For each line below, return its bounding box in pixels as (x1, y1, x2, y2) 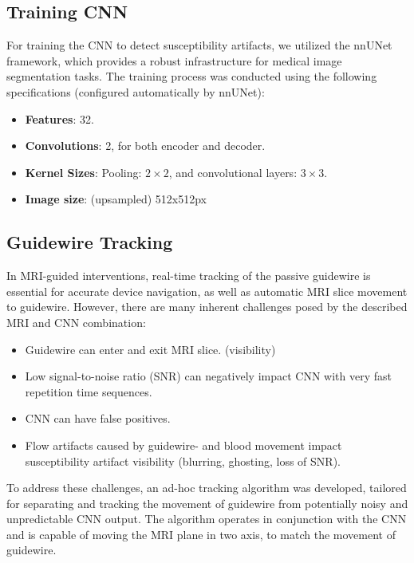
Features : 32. (25, 110, 94, 127)
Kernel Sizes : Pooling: (25, 163, 142, 180)
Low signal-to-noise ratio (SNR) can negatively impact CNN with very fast (25, 368, 392, 384)
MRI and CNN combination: (6, 313, 146, 330)
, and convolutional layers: (168, 163, 298, 180)
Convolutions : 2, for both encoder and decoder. (25, 137, 266, 154)
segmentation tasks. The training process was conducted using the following (6, 68, 377, 85)
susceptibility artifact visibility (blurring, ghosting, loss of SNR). (25, 452, 341, 469)
